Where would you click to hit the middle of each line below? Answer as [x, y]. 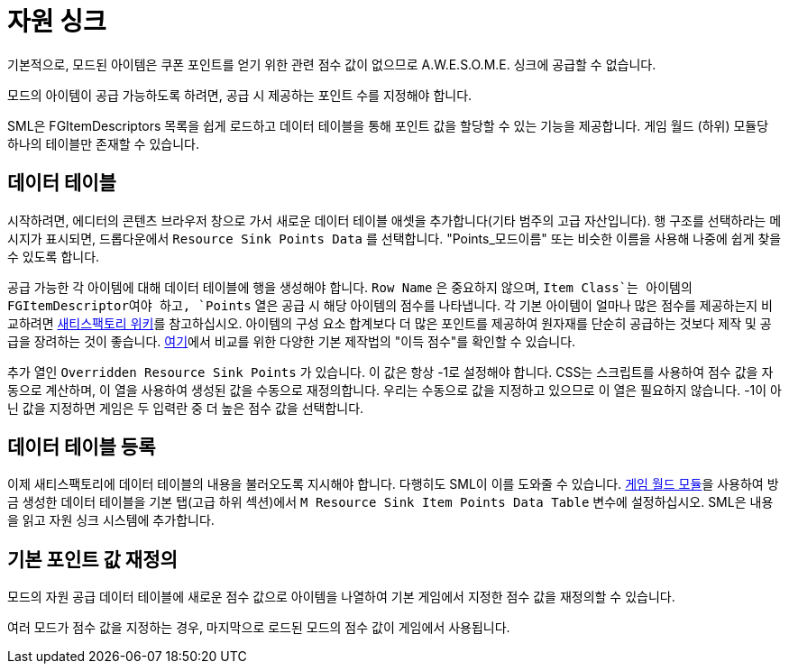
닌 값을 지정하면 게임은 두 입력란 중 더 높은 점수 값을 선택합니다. [186, 408]
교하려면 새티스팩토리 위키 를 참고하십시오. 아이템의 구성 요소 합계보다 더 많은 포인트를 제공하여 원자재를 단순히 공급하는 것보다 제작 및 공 [390, 323]
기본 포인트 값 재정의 [92, 559]
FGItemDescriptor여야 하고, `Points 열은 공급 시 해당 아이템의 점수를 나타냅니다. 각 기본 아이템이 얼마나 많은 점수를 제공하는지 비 [390, 305]
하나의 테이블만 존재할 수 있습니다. [103, 143]
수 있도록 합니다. [54, 256]
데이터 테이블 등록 [82, 447]
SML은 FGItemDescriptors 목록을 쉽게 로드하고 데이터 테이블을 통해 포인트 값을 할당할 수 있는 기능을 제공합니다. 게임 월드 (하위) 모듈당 [388, 125]
